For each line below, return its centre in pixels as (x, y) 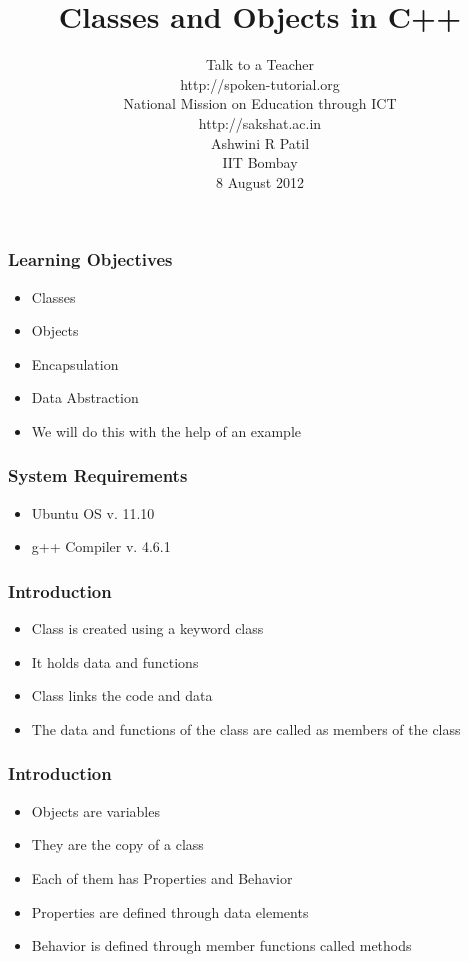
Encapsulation (75, 363)
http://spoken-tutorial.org (260, 83)
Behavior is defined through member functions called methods (221, 945)
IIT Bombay (260, 162)
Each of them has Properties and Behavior (162, 877)
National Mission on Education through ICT (260, 103)
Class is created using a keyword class (147, 628)
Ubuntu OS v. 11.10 (93, 512)
